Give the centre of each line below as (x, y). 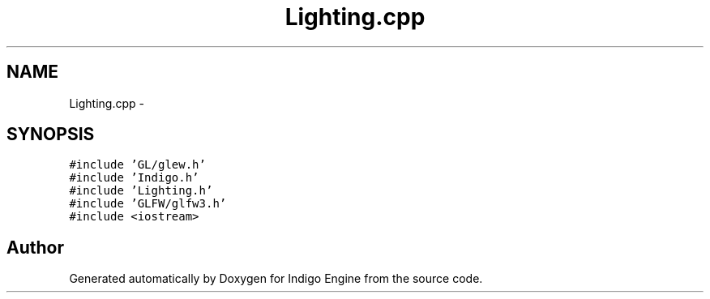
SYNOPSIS (51, 135)
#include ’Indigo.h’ (134, 178)
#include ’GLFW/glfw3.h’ (148, 204)
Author (35, 247)
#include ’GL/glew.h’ (137, 165)
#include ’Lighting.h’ (141, 191)
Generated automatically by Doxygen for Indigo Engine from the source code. (276, 279)
